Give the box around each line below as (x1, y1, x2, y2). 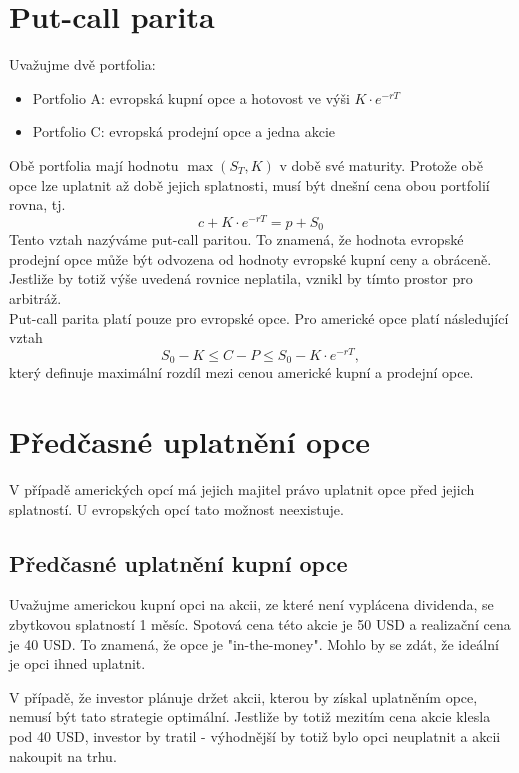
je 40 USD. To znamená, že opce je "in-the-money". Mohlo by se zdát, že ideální (9, 633, 499, 654)
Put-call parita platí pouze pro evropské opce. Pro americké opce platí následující (9, 307, 509, 328)
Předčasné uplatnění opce (9, 421, 371, 462)
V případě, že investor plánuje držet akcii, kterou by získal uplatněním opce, (9, 686, 478, 707)
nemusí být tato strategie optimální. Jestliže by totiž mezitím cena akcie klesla (9, 706, 491, 727)
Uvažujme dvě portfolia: (9, 54, 156, 75)
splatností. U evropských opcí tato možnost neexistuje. (9, 498, 344, 519)
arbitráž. (9, 288, 62, 308)
